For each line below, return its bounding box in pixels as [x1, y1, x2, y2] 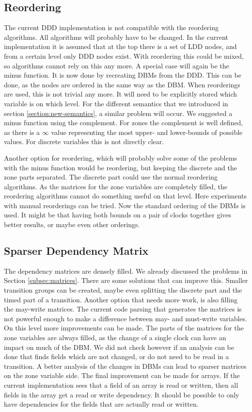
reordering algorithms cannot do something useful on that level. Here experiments [4, 191, 247, 201]
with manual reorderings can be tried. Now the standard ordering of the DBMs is [4, 200, 246, 210]
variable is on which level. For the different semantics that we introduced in [4, 98, 228, 108]
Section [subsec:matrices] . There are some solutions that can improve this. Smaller [4, 275, 248, 285]
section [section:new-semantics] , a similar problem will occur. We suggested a [4, 108, 233, 118]
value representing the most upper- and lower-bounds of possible [51, 127, 243, 137]
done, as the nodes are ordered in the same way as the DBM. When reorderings [4, 79, 240, 89]
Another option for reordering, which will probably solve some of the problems [4, 152, 237, 163]
